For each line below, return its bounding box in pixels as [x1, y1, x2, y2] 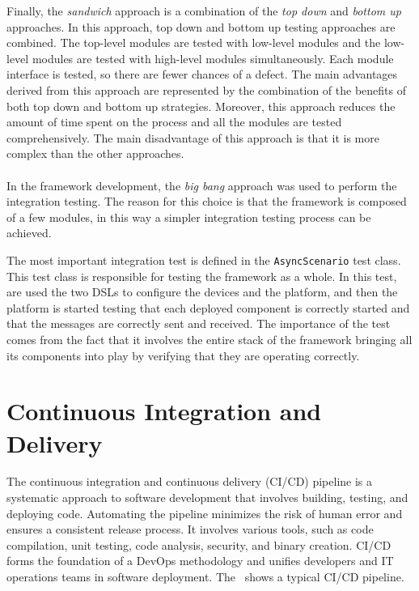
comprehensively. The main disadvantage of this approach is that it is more [6, 129, 379, 146]
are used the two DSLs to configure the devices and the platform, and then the [6, 283, 398, 300]
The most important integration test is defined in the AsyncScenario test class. [6, 251, 401, 268]
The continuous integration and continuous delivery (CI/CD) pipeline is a [6, 473, 373, 490]
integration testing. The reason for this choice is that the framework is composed [6, 193, 407, 210]
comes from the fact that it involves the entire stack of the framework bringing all [6, 330, 413, 347]
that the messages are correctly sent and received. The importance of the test [6, 315, 391, 332]
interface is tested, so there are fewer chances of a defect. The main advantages [6, 66, 398, 83]
